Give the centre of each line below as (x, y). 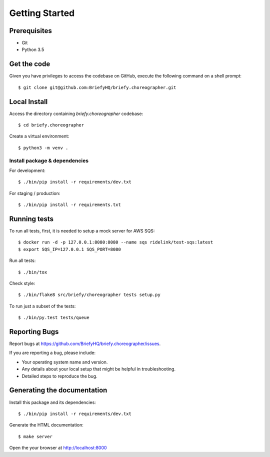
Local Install (28, 102)
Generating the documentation (58, 390)
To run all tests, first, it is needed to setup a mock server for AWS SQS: (82, 231)
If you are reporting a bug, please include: (52, 353)
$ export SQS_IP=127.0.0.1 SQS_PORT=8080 (69, 249)
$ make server (35, 436)
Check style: (22, 283)
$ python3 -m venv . (43, 148)
